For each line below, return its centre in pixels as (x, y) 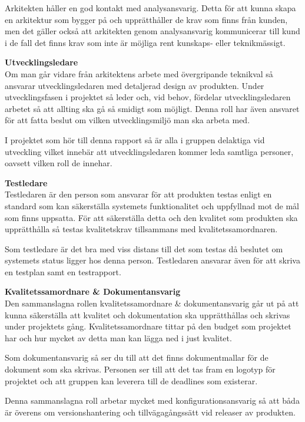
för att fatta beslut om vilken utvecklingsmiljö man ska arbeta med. (127, 120)
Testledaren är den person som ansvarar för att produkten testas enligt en (138, 194)
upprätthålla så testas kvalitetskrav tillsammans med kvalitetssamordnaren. (141, 229)
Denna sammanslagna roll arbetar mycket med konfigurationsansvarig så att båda (152, 400)
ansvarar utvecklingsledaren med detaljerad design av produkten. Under (135, 85)
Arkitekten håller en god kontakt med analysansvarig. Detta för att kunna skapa (150, 8)
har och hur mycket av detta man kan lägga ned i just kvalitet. (118, 337)
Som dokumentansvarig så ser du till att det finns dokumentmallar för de (137, 357)
